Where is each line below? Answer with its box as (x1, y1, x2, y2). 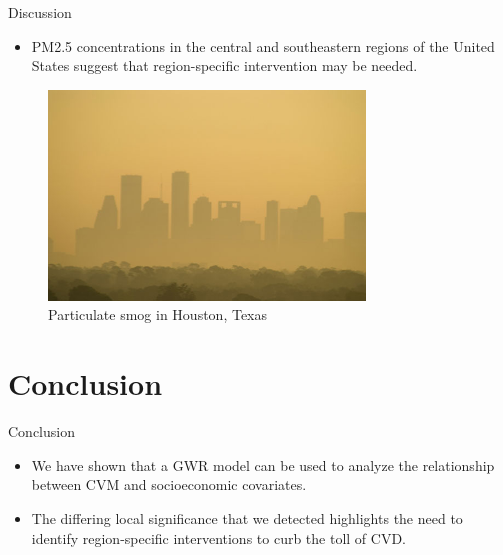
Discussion (8, 2, 72, 22)
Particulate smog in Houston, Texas (48, 304, 268, 325)
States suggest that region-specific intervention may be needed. (31, 55, 418, 76)
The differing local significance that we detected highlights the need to (31, 507, 463, 528)
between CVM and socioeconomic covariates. (31, 474, 307, 495)
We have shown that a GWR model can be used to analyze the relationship (31, 454, 495, 475)
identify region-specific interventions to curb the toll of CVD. (31, 527, 407, 548)
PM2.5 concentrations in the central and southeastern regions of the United (31, 35, 495, 56)
